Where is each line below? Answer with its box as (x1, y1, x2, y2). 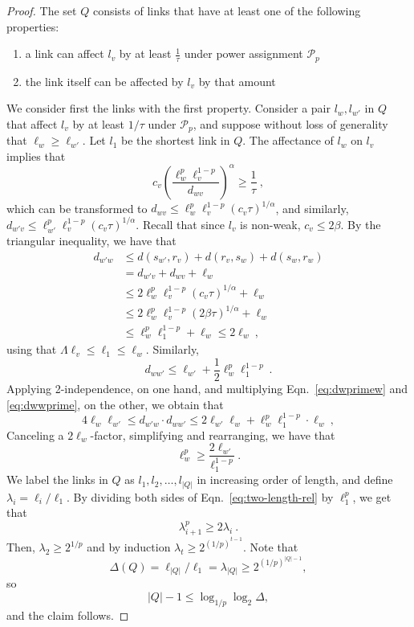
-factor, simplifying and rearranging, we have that (90, 426, 335, 443)
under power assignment (184, 45, 303, 62)
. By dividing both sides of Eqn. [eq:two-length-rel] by (67, 488, 334, 505)
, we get (352, 488, 392, 505)
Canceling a (6, 426, 64, 443)
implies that (6, 147, 66, 164)
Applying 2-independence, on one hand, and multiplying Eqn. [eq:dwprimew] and (6, 380, 408, 397)
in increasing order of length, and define (197, 471, 393, 488)
